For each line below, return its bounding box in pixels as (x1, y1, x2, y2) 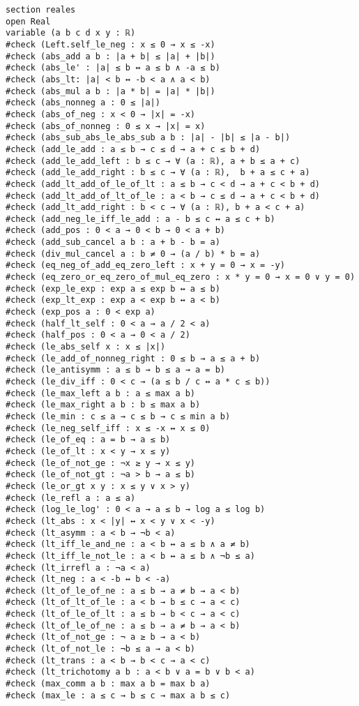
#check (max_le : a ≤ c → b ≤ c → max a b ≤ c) (6, 690, 231, 700)
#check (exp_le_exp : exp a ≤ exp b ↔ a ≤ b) (6, 283, 220, 294)
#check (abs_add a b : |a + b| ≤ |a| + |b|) (6, 51, 215, 61)
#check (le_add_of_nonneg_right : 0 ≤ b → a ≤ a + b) (6, 353, 261, 363)
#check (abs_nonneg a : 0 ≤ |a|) (6, 98, 160, 108)
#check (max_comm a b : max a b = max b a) (6, 679, 211, 689)
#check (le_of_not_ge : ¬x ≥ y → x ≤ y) (6, 458, 196, 468)
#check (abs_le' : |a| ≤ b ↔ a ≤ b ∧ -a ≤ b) (6, 63, 220, 73)
